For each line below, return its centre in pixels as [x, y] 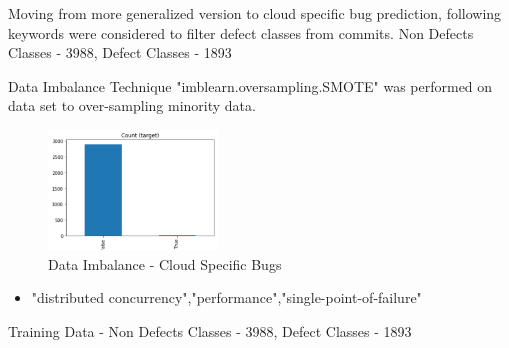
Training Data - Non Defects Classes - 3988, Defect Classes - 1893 [210, 330]
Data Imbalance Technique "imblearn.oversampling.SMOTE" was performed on [250, 85]
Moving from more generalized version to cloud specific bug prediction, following [255, 13]
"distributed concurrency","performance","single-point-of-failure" [226, 297]
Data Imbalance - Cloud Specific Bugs [165, 263]
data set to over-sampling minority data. [132, 105]
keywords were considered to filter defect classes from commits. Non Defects [241, 32]
